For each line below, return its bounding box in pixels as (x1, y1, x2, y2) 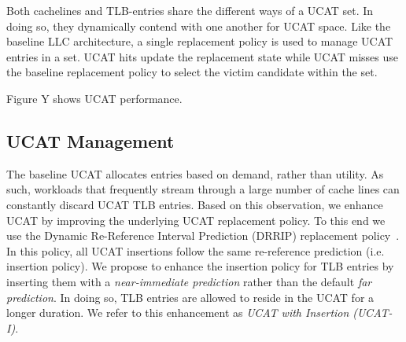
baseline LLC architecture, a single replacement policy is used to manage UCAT (6, 33, 393, 50)
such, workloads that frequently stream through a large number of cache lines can (6, 181, 400, 197)
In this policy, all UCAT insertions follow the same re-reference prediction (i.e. (6, 242, 385, 259)
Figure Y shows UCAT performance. (6, 90, 183, 106)
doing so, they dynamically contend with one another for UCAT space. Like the (6, 17, 391, 34)
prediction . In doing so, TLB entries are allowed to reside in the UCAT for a (6, 289, 375, 305)
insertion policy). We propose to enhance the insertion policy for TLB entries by (6, 258, 394, 274)
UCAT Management (6, 128, 175, 153)
